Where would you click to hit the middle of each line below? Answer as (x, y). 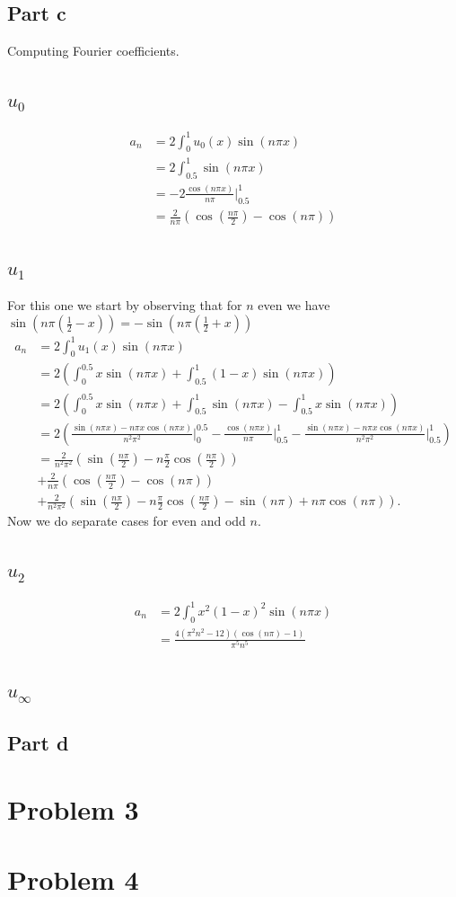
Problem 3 (73, 808)
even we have (294, 304)
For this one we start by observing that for (125, 304)
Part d (38, 743)
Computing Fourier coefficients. (93, 51)
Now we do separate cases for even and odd (127, 521)
